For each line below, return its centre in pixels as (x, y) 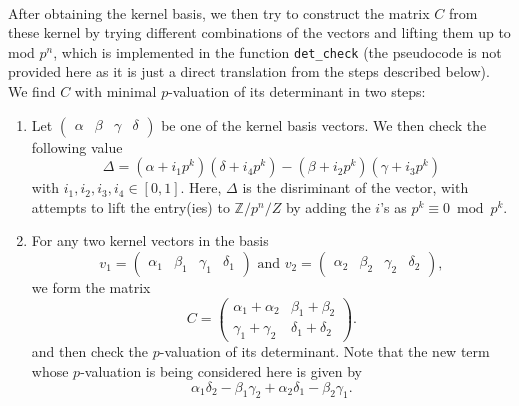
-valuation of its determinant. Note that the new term (324, 351)
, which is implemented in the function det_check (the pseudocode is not (277, 51)
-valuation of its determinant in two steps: (297, 91)
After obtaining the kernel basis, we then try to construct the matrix (219, 12)
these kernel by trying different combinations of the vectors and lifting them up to (259, 32)
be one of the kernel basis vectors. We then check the (324, 124)
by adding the (328, 206)
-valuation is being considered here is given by (221, 370)
